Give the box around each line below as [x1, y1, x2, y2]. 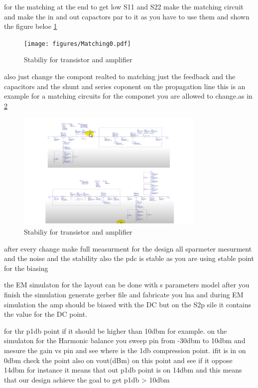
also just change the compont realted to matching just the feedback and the [4, 71, 236, 82]
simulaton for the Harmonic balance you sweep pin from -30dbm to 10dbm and [4, 335, 246, 346]
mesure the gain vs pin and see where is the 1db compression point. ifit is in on [4, 345, 246, 355]
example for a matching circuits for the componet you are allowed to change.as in [4, 91, 253, 101]
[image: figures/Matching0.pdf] [24, 40, 131, 47]
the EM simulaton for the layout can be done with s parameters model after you [4, 279, 250, 290]
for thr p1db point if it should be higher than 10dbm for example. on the [4, 325, 227, 336]
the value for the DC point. [4, 309, 88, 319]
